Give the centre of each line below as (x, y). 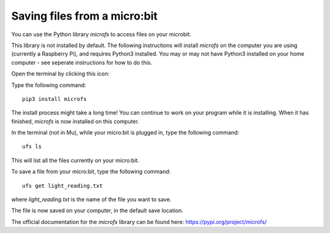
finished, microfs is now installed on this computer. (75, 121)
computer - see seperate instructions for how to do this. (82, 62)
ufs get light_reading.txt (63, 186)
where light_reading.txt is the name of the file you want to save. (91, 199)
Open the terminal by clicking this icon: (61, 74)
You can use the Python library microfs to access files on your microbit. (101, 34)
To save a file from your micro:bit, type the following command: (91, 172)
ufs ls (32, 146)
